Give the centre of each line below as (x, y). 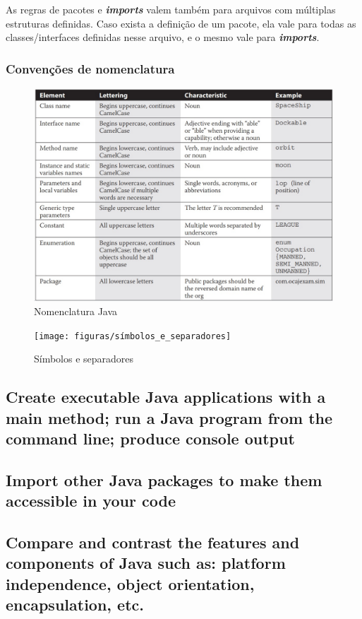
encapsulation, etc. (75, 605)
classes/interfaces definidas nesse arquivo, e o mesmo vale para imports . (163, 37)
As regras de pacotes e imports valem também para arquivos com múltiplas (171, 9)
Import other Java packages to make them (164, 479)
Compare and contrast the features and (153, 542)
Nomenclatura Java (76, 311)
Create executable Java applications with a (166, 397)
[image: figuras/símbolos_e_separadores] (133, 336)
